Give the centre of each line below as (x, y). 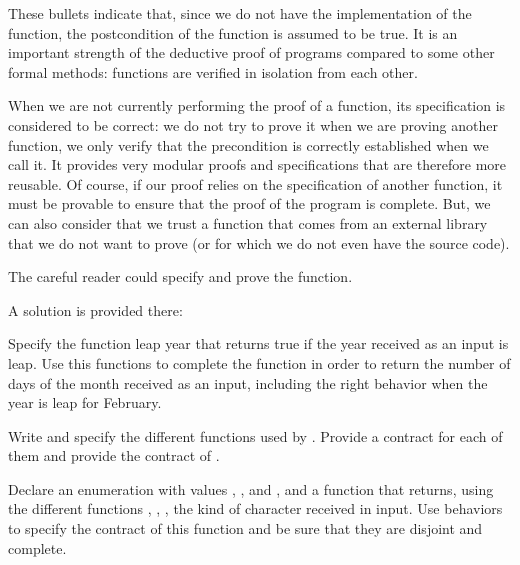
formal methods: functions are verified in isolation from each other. (213, 71)
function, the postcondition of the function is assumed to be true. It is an (233, 32)
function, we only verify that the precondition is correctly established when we (248, 144)
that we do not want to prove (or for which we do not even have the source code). (259, 242)
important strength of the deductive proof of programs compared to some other (251, 52)
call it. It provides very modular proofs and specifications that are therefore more (257, 164)
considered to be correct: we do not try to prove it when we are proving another (253, 124)
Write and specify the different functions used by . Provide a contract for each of (255, 435)
